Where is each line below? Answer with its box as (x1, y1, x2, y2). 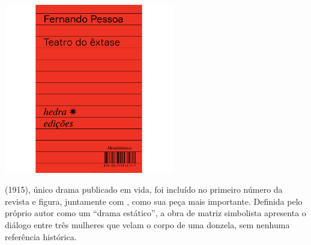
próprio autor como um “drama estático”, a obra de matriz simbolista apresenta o (5, 207, 306, 219)
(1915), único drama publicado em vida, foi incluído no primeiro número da (5, 183, 283, 196)
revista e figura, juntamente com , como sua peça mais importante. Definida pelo (5, 195, 303, 207)
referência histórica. (5, 230, 77, 243)
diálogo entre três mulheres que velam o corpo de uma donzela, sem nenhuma (5, 219, 290, 231)
